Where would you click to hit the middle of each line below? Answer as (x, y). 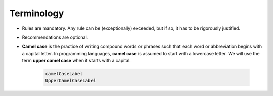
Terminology (37, 13)
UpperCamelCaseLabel (71, 81)
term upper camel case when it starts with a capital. (76, 61)
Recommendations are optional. (55, 37)
